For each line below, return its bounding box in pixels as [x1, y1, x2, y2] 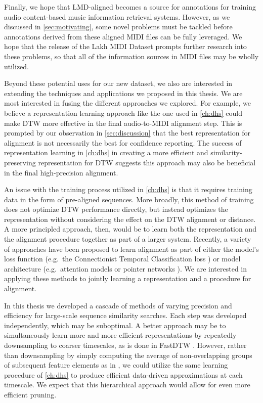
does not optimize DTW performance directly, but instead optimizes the [4, 204, 228, 214]
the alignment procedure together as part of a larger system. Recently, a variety [4, 234, 251, 244]
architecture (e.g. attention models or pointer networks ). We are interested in [4, 263, 247, 274]
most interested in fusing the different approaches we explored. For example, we [4, 98, 251, 108]
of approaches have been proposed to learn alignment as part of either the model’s [4, 243, 259, 254]
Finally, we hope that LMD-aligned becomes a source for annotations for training [4, 2, 256, 12]
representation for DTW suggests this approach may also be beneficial [38, 157, 256, 167]
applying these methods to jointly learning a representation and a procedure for [4, 273, 251, 284]
